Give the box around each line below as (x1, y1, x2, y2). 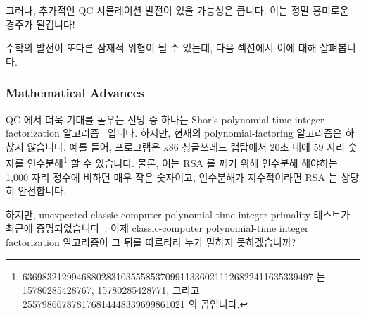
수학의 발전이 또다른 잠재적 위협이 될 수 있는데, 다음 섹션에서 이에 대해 (6, 40, 317, 55)
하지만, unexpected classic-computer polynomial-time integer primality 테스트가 (6, 206, 351, 221)
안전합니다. (18, 183, 66, 198)
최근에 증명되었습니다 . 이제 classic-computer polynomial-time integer (6, 221, 309, 235)
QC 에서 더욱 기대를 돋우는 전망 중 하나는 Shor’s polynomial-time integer (6, 111, 324, 126)
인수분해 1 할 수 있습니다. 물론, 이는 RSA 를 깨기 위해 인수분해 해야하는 (27, 154, 338, 171)
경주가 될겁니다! (6, 16, 75, 31)
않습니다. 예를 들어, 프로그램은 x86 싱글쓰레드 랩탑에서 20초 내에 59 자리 (27, 139, 345, 154)
